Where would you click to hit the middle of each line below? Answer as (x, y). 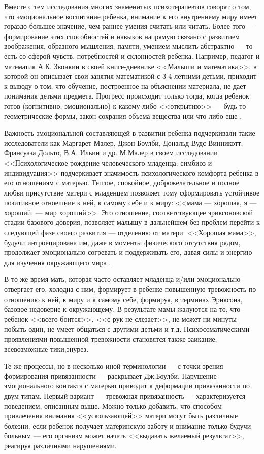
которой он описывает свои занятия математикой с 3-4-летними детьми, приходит (130, 76)
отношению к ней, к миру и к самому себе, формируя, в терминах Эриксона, (123, 299)
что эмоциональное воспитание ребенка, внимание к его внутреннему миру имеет (131, 16)
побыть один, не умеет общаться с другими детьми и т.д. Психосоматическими (127, 329)
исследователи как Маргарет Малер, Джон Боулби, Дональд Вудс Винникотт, (124, 142)
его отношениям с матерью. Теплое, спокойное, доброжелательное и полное (122, 183)
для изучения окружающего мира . (58, 262)
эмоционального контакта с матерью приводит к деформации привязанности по (127, 386)
